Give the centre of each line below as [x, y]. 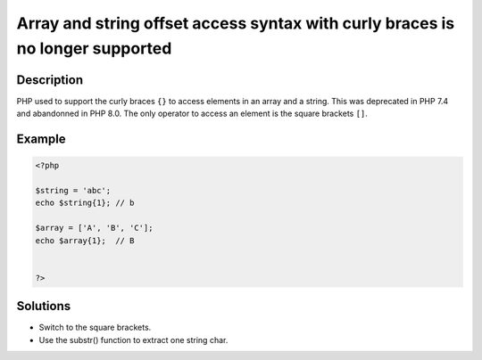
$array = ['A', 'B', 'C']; [94, 228]
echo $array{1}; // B [85, 240]
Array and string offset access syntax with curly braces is [236, 23]
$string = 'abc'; [73, 191]
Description [50, 80]
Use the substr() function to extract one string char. [133, 340]
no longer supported [94, 48]
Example [41, 139]
